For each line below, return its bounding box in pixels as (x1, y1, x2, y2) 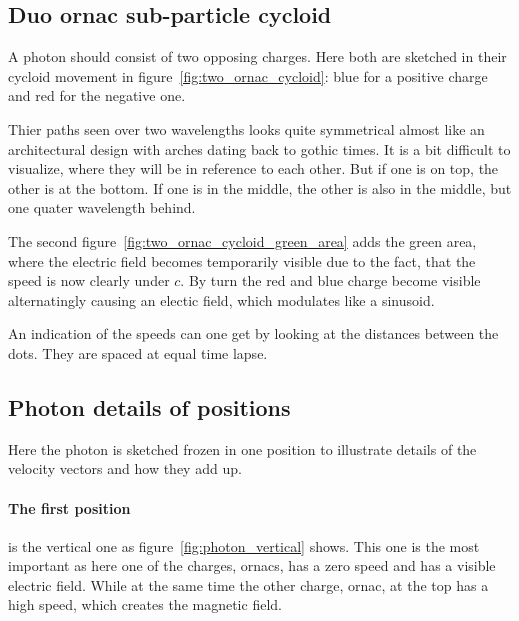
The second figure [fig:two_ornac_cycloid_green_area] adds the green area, (8, 230, 477, 251)
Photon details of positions (8, 391, 291, 422)
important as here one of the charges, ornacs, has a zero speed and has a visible (8, 555, 496, 576)
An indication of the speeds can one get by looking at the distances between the (8, 323, 499, 344)
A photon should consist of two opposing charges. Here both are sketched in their (8, 46, 507, 67)
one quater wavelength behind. (8, 197, 196, 218)
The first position (8, 497, 131, 518)
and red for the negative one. (8, 85, 186, 106)
